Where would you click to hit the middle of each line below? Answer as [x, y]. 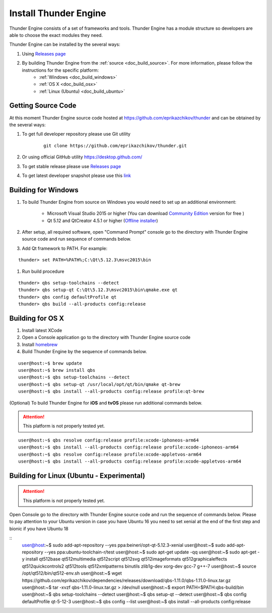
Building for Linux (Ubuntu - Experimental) [77, 476]
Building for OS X [37, 318]
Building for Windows [44, 190]
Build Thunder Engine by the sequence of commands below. [84, 352]
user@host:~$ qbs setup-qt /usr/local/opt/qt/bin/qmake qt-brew [99, 384]
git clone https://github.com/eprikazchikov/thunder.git [115, 146]
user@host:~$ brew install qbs [57, 370]
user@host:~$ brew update [50, 363]
